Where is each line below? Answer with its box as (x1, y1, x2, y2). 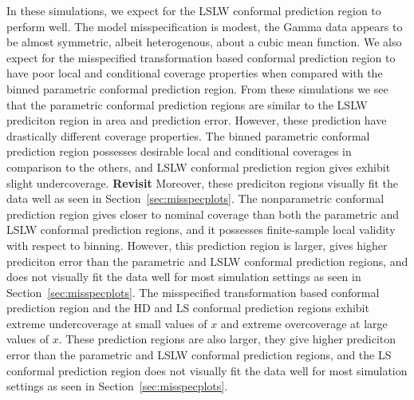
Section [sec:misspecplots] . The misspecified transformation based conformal (6, 283, 380, 300)
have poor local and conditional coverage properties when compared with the (6, 65, 383, 81)
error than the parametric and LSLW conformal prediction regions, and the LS (6, 347, 392, 363)
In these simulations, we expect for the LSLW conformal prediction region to (6, 2, 381, 18)
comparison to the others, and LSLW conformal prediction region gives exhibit (6, 158, 391, 175)
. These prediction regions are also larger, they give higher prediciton (58, 331, 396, 347)
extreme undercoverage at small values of (6, 315, 207, 331)
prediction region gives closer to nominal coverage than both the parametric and (6, 205, 399, 222)
